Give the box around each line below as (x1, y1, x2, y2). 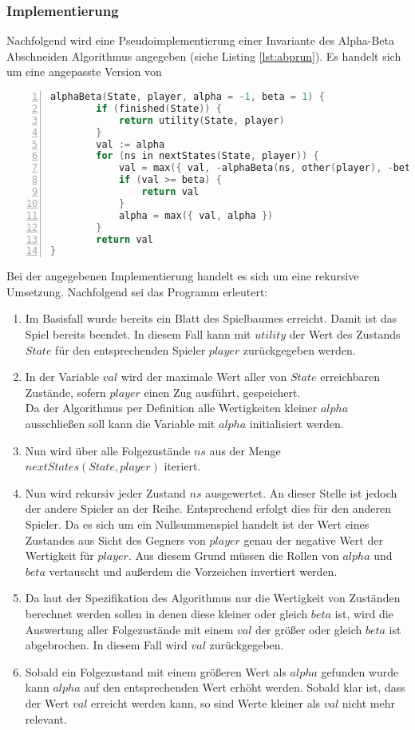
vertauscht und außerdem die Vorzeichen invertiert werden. (49, 562, 338, 579)
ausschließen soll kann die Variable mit (25, 415, 215, 431)
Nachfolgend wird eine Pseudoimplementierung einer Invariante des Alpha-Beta (6, 32, 395, 49)
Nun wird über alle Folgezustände (25, 442, 191, 458)
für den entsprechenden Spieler (55, 341, 206, 358)
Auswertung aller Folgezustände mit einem (25, 621, 234, 637)
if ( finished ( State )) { (96, 102, 222, 114)
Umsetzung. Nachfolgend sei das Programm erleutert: (6, 283, 268, 300)
